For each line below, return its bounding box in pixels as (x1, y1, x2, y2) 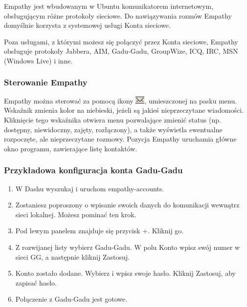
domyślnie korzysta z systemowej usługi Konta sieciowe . (4, 20, 171, 30)
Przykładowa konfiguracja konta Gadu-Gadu (4, 164, 183, 176)
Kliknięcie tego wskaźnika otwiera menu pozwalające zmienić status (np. (4, 114, 221, 124)
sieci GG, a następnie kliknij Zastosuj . (15, 251, 130, 262)
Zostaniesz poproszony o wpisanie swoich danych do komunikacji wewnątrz (15, 200, 240, 210)
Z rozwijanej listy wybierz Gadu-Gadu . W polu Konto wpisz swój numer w (15, 242, 240, 252)
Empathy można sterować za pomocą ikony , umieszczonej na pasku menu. (4, 95, 237, 105)
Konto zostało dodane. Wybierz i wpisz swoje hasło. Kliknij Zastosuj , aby (15, 268, 236, 278)
